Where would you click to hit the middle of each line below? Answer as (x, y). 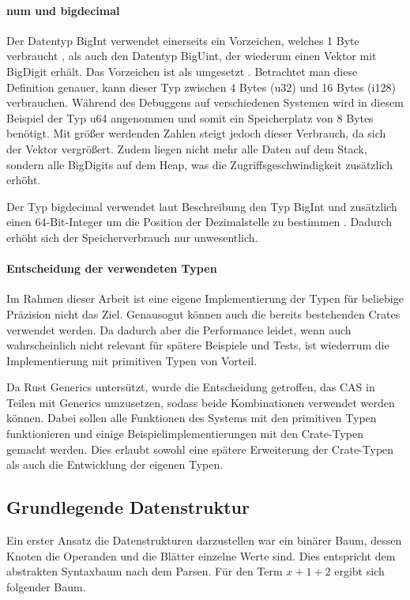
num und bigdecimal (63, 10)
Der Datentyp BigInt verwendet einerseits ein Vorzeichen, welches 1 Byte (183, 40)
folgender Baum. (46, 586)
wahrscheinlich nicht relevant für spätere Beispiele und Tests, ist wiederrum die (198, 345)
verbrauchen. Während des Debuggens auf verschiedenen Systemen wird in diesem (205, 102)
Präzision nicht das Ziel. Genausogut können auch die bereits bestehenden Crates (203, 313)
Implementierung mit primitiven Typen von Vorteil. (132, 360)
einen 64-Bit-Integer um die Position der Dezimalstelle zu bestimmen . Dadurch (199, 222)
